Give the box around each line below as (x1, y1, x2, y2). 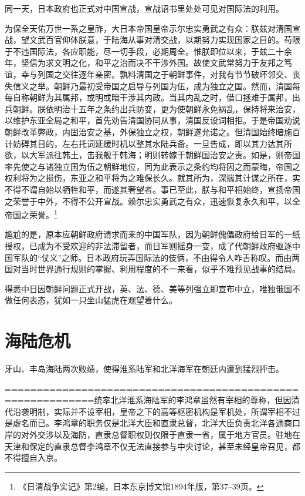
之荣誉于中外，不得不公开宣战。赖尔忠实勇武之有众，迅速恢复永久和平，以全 (5, 195, 300, 207)
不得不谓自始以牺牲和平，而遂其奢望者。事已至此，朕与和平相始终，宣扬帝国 (5, 183, 300, 195)
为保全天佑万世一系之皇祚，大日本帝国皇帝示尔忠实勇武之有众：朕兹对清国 (5, 22, 292, 34)
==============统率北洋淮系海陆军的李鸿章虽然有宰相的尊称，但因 (5, 394, 292, 406)
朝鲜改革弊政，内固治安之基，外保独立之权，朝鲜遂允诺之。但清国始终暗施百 (5, 125, 300, 138)
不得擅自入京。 (5, 451, 62, 464)
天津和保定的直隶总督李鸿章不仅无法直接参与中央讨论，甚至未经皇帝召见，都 (5, 440, 300, 452)
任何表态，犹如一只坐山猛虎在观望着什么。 (12, 294, 177, 306)
